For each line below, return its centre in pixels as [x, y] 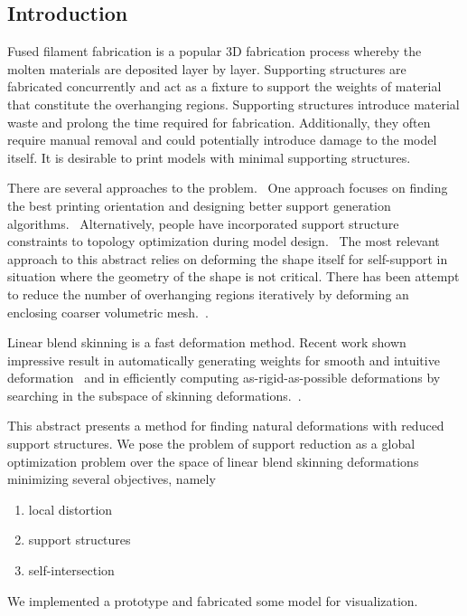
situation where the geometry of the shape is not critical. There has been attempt [233, 276]
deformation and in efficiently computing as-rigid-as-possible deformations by [224, 378]
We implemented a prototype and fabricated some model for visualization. [213, 600]
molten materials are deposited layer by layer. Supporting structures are [207, 68]
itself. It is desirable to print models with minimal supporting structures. [209, 157]
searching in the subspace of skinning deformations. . [154, 395]
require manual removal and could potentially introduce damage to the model [222, 140]
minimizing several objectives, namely [112, 479]
